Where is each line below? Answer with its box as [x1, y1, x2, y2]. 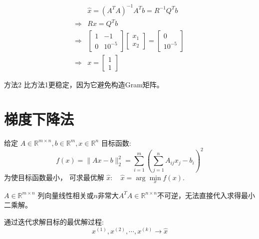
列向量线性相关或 [37, 190, 94, 200]
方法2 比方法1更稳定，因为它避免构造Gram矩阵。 [4, 79, 164, 90]
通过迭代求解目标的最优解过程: [4, 217, 104, 227]
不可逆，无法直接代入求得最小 [157, 190, 255, 200]
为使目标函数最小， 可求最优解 [4, 172, 104, 182]
